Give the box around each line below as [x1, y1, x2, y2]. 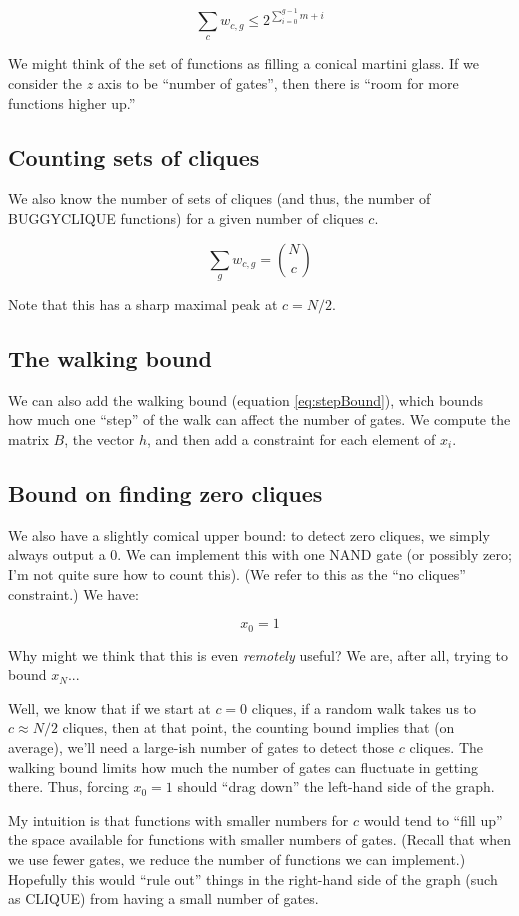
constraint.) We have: [8, 583, 139, 604]
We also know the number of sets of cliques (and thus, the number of [8, 188, 431, 209]
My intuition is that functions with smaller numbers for [8, 809, 349, 830]
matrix [8, 429, 49, 449]
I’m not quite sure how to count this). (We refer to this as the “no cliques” [8, 563, 466, 584]
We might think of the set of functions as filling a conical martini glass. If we [8, 53, 479, 74]
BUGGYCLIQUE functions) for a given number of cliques [8, 208, 364, 229]
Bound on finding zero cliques [8, 477, 323, 508]
